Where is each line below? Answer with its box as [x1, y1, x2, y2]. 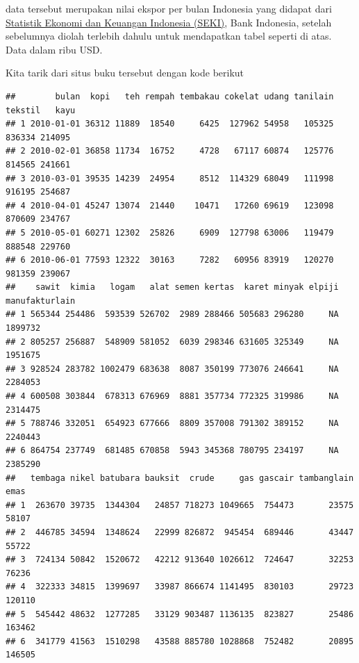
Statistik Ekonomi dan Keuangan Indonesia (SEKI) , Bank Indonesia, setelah [6, 15, 332, 29]
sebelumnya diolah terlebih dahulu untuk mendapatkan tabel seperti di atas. [6, 28, 332, 43]
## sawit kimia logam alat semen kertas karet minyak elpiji [6, 282, 339, 293]
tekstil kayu [6, 105, 76, 115]
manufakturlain [6, 295, 76, 306]
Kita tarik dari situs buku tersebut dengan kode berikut [6, 65, 244, 80]
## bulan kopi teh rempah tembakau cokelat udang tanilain [6, 91, 334, 101]
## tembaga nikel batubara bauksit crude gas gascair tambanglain [6, 473, 354, 483]
